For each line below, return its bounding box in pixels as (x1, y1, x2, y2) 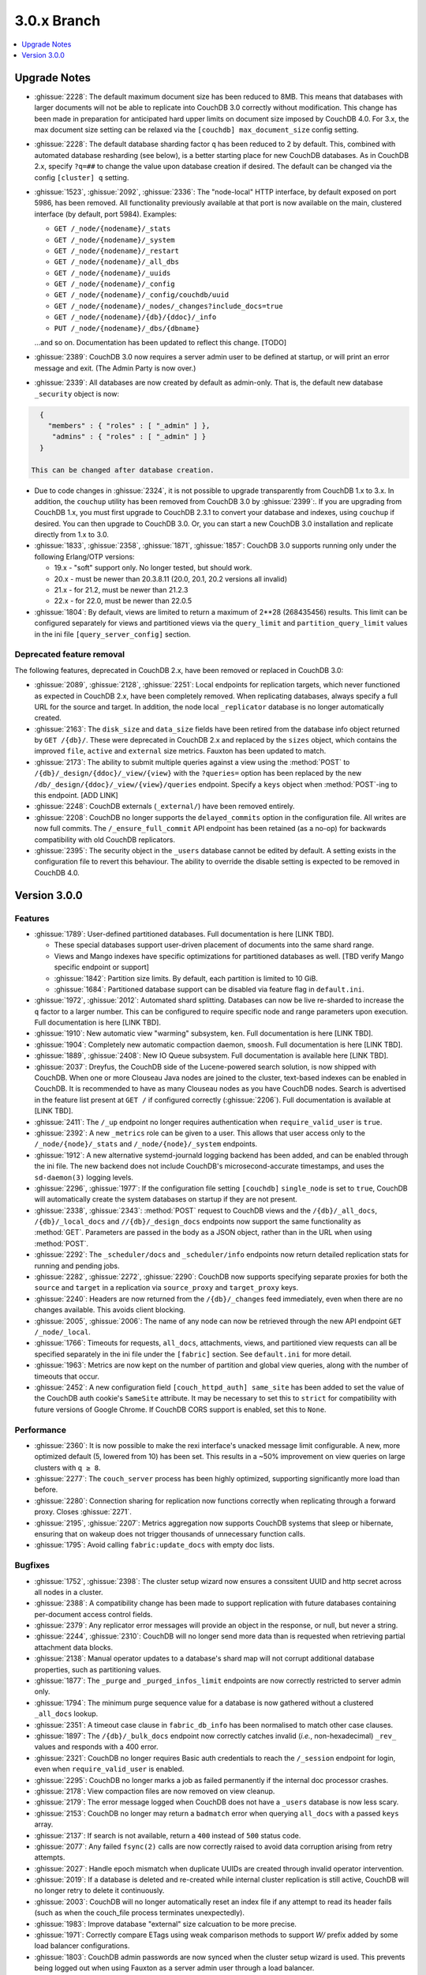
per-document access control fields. (34, 1609, 153, 1619)
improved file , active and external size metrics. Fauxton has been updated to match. (34, 747, 327, 756)
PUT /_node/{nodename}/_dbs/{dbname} (54, 324, 200, 333)
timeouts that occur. (34, 1371, 100, 1381)
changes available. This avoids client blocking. (34, 1305, 185, 1315)
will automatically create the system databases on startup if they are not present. (34, 1194, 297, 1204)
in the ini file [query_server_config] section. (34, 629, 191, 639)
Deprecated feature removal (14, 649, 125, 660)
